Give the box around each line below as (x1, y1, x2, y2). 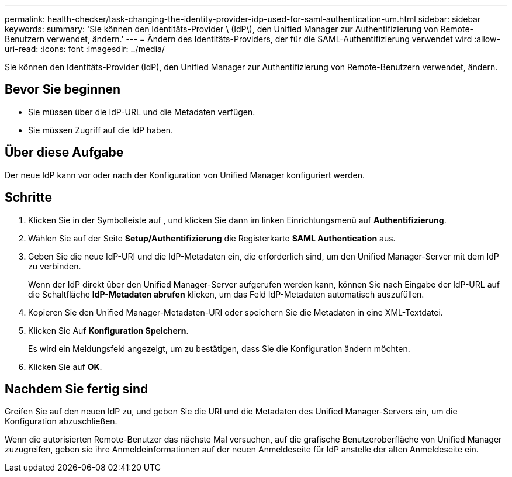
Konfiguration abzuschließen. (5, 416, 117, 427)
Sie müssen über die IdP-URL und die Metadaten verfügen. (28, 106, 255, 117)
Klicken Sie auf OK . (28, 361, 102, 372)
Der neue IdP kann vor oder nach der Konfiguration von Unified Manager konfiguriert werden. (5, 170, 365, 180)
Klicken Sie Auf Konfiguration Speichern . (28, 325, 189, 336)
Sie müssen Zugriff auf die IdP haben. (28, 125, 174, 135)
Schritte (5, 190, 52, 205)
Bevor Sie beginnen (5, 82, 121, 97)
